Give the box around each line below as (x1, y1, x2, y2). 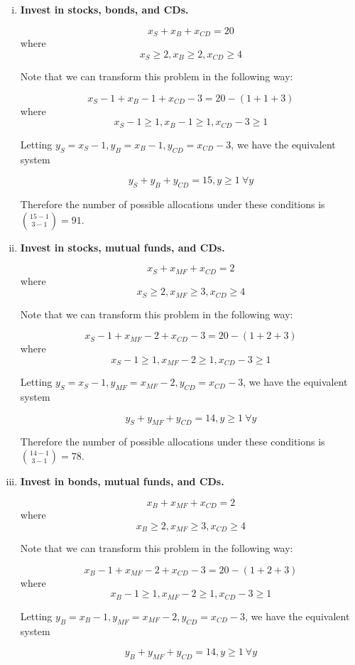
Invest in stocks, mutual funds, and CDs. (20, 239, 225, 254)
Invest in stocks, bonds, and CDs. (20, 2, 189, 16)
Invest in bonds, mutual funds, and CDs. (20, 474, 224, 489)
